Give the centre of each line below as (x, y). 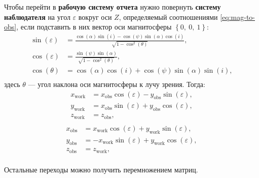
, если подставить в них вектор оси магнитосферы (94, 27)
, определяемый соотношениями (168, 17)
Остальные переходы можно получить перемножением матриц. (101, 169)
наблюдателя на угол (37, 17)
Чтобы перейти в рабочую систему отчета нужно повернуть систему (113, 7)
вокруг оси (95, 17)
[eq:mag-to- (237, 17)
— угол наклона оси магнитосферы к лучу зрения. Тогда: (117, 84)
